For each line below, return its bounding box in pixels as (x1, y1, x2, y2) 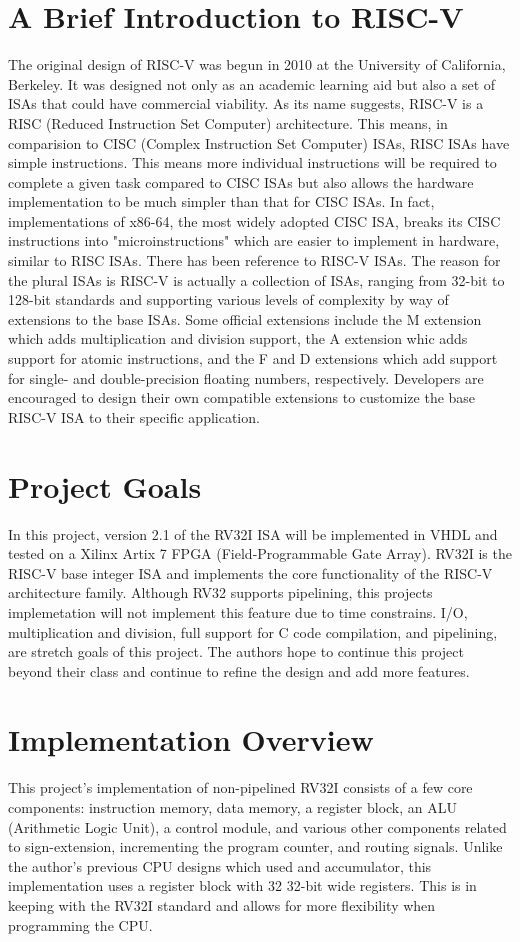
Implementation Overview (8, 719, 374, 760)
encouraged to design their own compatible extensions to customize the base (8, 387, 476, 408)
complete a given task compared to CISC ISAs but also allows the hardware (8, 171, 474, 192)
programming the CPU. (8, 914, 153, 935)
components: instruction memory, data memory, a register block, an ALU (8, 797, 458, 817)
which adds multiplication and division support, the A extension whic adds (8, 328, 468, 349)
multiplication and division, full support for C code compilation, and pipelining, (8, 621, 498, 642)
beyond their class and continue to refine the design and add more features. (8, 660, 470, 681)
